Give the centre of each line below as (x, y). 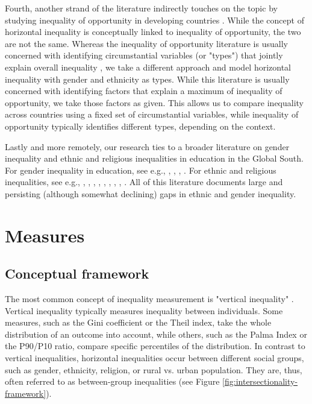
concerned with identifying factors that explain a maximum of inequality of (144, 91)
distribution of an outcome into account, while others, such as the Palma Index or (156, 334)
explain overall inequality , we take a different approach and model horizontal (148, 67)
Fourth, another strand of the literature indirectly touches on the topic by (141, 8)
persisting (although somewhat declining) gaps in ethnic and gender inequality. (151, 193)
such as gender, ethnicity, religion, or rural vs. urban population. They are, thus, (154, 369)
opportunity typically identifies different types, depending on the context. (140, 126)
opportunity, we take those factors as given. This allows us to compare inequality (154, 102)
